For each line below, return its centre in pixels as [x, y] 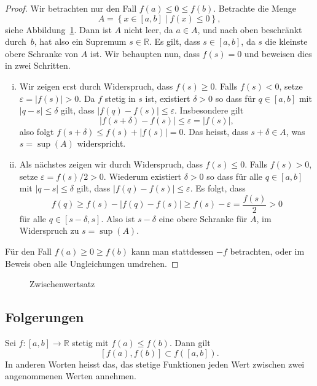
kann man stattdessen [172, 251]
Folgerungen [45, 317]
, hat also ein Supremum [80, 41]
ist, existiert [168, 98]
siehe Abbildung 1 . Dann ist [58, 29]
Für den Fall [28, 251]
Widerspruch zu [49, 230]
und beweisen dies [278, 53]
